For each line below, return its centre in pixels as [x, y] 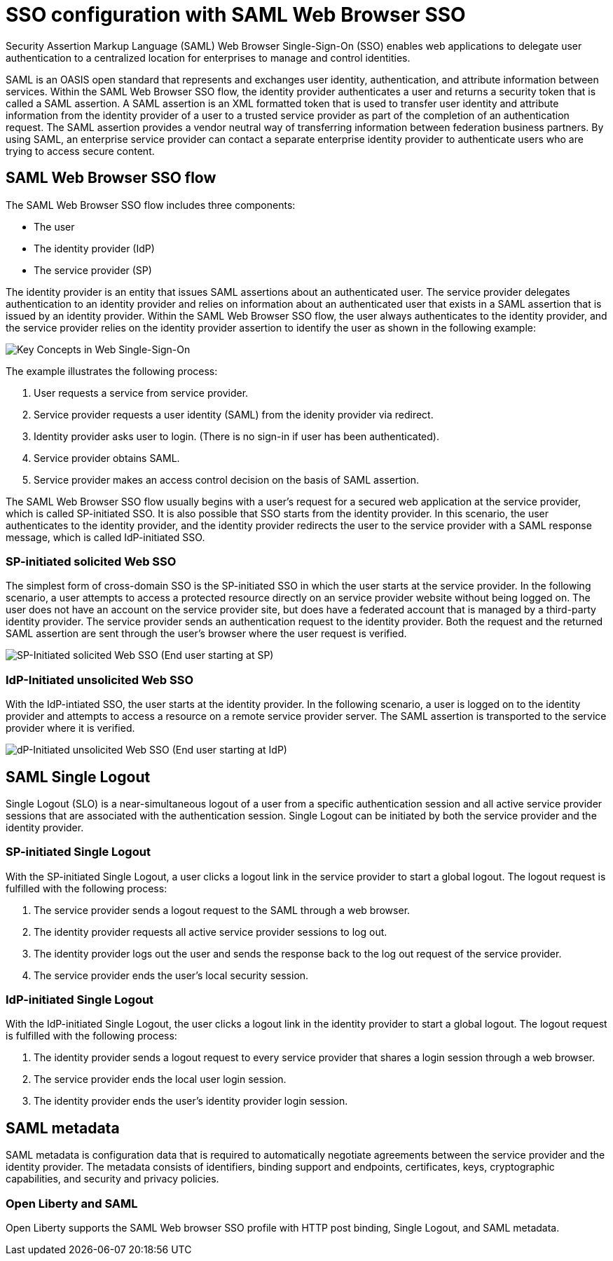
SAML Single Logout [78, 777]
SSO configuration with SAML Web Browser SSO [236, 15]
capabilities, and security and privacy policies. [112, 1179]
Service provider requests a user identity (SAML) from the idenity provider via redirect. [234, 414]
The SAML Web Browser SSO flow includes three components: [151, 205]
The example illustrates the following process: [112, 371]
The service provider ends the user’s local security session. [171, 975]
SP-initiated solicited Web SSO [91, 561]
